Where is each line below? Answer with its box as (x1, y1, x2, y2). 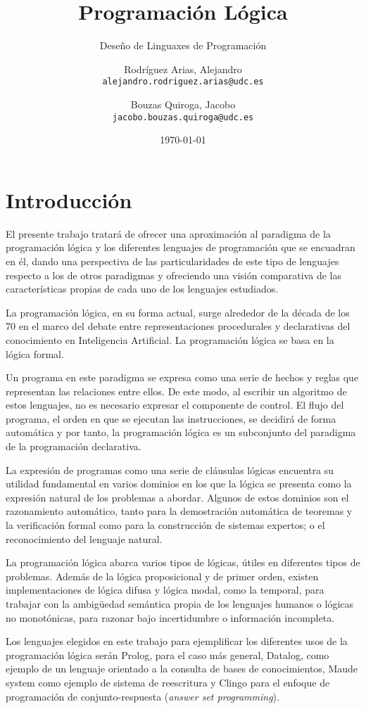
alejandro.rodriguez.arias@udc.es (102, 77, 264, 87)
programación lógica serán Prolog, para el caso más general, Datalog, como (6, 647, 329, 662)
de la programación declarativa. (6, 439, 141, 454)
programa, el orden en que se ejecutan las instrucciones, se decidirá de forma (6, 411, 336, 426)
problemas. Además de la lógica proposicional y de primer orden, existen (6, 568, 319, 583)
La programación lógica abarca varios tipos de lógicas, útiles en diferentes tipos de (6, 555, 360, 570)
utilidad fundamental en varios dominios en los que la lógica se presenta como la (6, 476, 352, 491)
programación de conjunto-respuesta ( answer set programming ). (6, 689, 279, 703)
